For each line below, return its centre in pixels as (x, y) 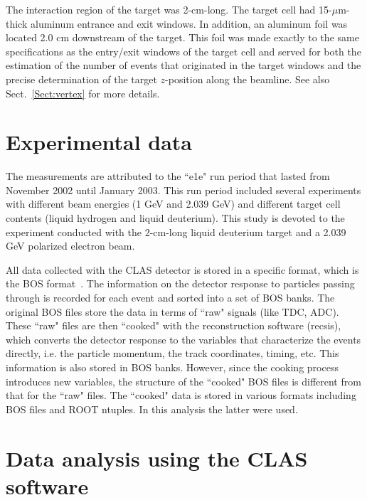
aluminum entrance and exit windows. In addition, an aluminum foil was (189, 23)
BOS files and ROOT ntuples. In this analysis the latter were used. (152, 409)
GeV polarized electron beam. (70, 246)
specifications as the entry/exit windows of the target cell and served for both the (183, 51)
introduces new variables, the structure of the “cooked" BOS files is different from (183, 381)
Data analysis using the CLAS (157, 458)
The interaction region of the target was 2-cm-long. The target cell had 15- (169, 9)
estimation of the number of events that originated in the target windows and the (183, 65)
